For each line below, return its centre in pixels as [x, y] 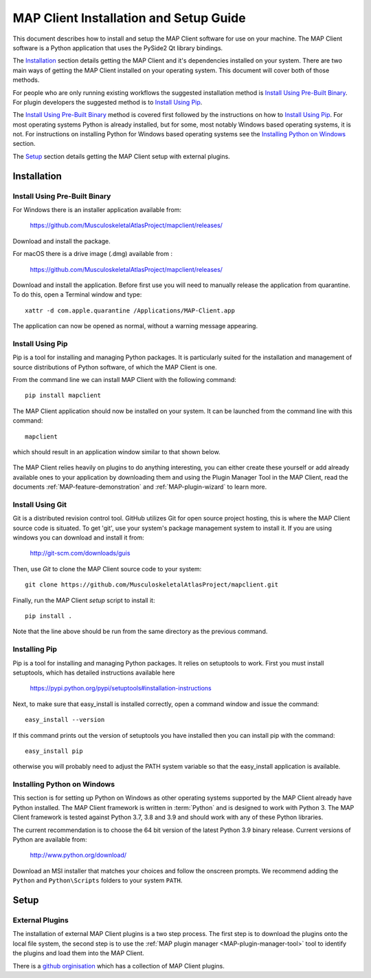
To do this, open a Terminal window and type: [77, 295]
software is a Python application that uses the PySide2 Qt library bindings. [118, 47]
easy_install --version [65, 720]
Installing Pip [35, 649]
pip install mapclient [63, 395]
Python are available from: [50, 840]
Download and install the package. [62, 241]
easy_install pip [54, 751]
